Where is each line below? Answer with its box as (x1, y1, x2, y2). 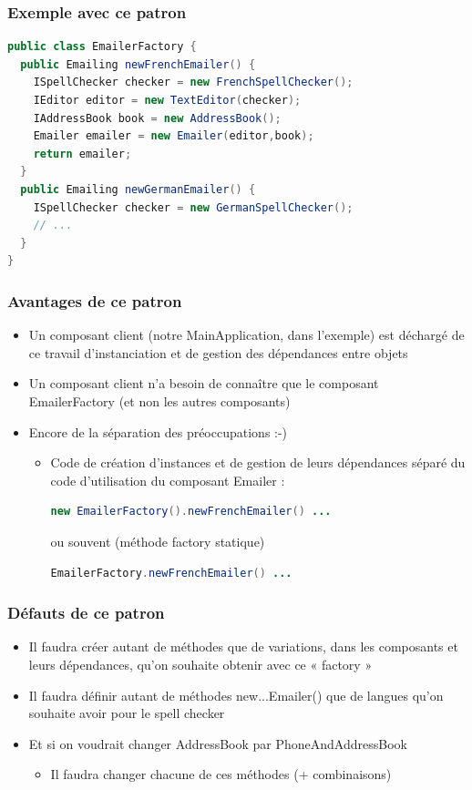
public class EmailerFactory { (7, 40, 197, 54)
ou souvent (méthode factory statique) (50, 531, 265, 550)
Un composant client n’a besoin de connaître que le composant (28, 374, 379, 393)
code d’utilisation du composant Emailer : (50, 470, 285, 489)
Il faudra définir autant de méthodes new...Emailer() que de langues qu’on (28, 685, 444, 704)
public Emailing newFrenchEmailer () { (20, 57, 256, 71)
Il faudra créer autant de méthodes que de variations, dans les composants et (28, 637, 458, 656)
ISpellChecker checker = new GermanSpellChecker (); (33, 200, 354, 214)
